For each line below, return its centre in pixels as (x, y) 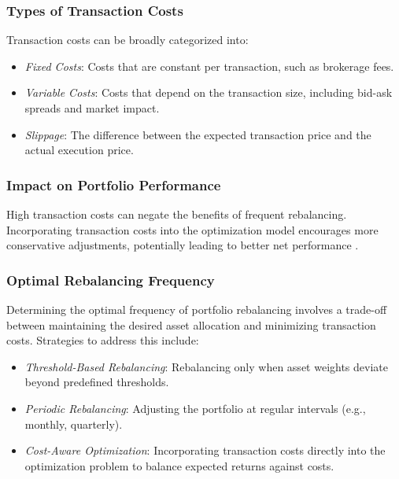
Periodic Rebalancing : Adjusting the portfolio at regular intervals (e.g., (195, 408)
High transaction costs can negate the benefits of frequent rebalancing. (177, 214)
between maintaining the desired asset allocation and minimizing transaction (191, 324)
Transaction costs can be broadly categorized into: (127, 40)
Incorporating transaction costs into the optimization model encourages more (192, 229)
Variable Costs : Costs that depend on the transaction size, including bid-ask (209, 92)
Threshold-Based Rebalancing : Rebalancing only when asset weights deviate (206, 366)
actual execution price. (79, 150)
